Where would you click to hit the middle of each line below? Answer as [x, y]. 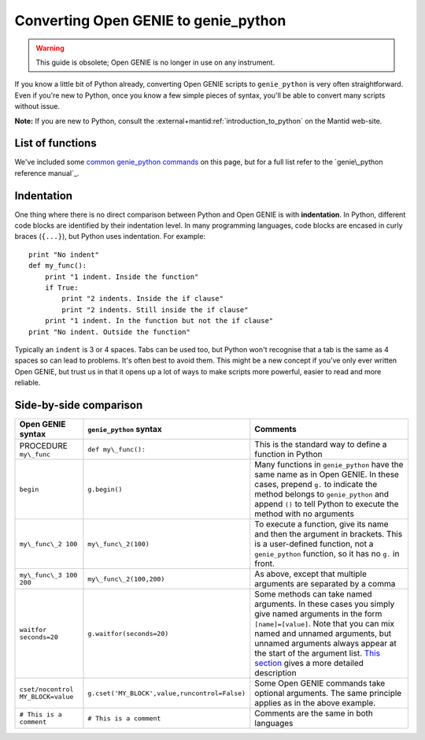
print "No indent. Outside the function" [109, 332]
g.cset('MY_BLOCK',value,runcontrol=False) [167, 693]
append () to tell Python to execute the [327, 504]
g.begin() [105, 489]
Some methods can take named [314, 594]
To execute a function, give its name [322, 524]
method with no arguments [304, 514]
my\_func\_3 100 [48, 575]
